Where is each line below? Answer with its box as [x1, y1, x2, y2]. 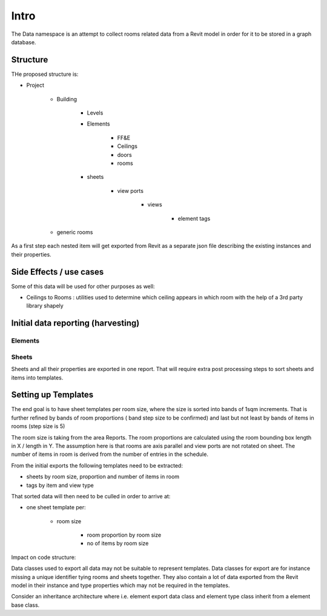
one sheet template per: [26, 504, 86, 511]
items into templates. [11, 373, 64, 381]
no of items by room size [87, 540, 149, 547]
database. [11, 38, 36, 45]
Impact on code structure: [11, 554, 76, 561]
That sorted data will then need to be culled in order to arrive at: [11, 492, 171, 500]
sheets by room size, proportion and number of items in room [26, 473, 180, 480]
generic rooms [56, 228, 93, 236]
